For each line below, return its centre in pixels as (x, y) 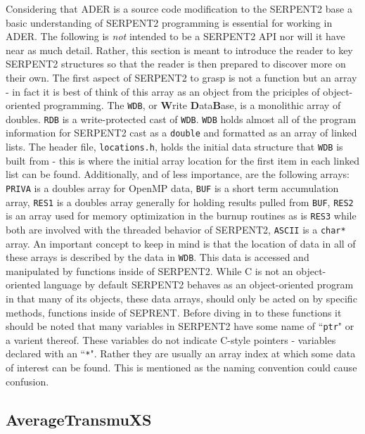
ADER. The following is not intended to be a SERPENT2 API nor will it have (175, 36)
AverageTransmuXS (79, 419)
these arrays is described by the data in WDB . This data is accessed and (158, 257)
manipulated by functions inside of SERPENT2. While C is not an (149, 270)
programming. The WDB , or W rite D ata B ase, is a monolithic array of (192, 105)
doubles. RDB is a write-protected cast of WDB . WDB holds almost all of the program (181, 119)
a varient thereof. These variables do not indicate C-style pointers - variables (171, 339)
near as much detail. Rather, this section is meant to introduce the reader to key (179, 50)
